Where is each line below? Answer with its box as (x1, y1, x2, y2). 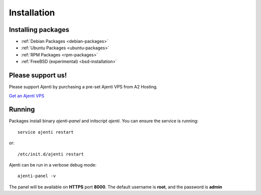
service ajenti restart (17, 129, 74, 135)
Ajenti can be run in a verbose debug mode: (9, 162, 97, 167)
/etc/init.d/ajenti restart (17, 151, 84, 157)
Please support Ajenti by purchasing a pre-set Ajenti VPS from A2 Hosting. (9, 84, 158, 90)
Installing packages (9, 26, 70, 34)
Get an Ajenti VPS (9, 93, 44, 98)
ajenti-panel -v (17, 173, 56, 179)
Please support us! (9, 71, 67, 80)
